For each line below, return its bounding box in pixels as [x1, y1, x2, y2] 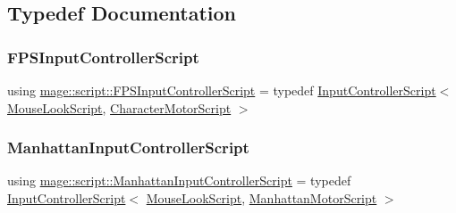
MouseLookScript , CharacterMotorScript [7, 98, 232, 117]
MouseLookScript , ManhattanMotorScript [146, 189, 377, 207]
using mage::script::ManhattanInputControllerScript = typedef [7, 171, 351, 190]
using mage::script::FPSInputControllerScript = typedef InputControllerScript [7, 81, 436, 99]
